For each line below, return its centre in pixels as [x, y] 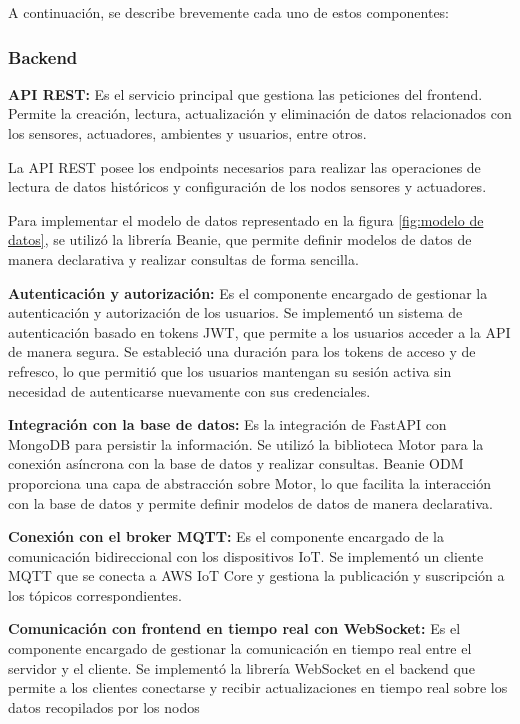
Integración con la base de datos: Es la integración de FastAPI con [227, 424]
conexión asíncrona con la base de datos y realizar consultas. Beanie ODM [236, 463]
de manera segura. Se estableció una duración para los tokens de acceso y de [242, 351]
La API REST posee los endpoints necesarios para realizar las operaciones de [244, 166]
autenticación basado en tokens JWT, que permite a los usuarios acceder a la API [259, 331]
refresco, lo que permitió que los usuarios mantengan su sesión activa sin [230, 370]
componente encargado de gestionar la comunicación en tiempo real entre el [240, 648]
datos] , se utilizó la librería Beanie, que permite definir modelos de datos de [240, 239]
